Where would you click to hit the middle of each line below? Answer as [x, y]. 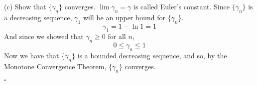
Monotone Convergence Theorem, [55, 66]
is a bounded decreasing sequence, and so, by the [152, 55]
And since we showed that [44, 36]
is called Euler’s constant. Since [181, 6]
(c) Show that [25, 6]
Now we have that [32, 55]
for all [117, 36]
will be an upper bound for [124, 17]
